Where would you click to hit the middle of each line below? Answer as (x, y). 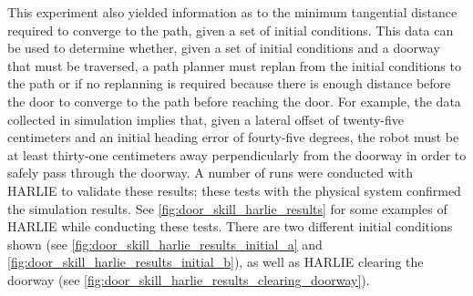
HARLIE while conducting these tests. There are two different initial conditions (230, 226)
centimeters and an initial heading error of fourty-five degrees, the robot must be (233, 137)
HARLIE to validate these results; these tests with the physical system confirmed (234, 190)
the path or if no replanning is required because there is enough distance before (229, 83)
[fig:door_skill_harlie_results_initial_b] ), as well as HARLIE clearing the (216, 262)
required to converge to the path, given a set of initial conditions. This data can (231, 30)
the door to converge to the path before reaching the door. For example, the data (234, 101)
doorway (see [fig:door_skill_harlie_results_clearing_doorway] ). (189, 279)
